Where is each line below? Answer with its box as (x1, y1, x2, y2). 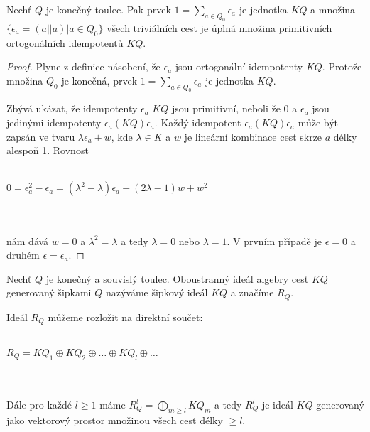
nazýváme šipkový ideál (105, 285, 208, 300)
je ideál (261, 396, 293, 411)
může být (298, 115, 339, 130)
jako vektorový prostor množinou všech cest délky (6, 412, 223, 427)
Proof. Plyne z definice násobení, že (6, 59, 160, 74)
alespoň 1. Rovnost (6, 143, 89, 158)
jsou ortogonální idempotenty (175, 59, 303, 74)
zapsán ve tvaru (6, 129, 75, 144)
